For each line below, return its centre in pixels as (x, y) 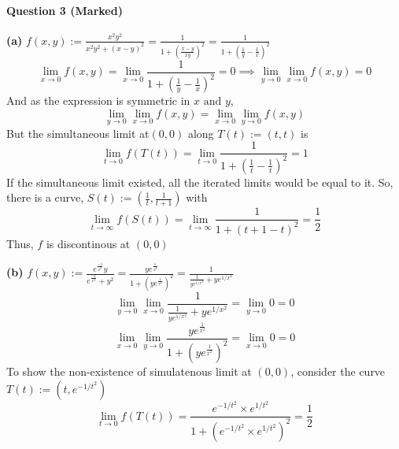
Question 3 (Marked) (65, 10)
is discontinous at (88, 243)
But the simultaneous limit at (78, 133)
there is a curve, (45, 197)
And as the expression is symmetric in (98, 100)
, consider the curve (338, 371)
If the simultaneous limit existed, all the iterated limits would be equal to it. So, (200, 182)
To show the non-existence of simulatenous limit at (129, 371)
